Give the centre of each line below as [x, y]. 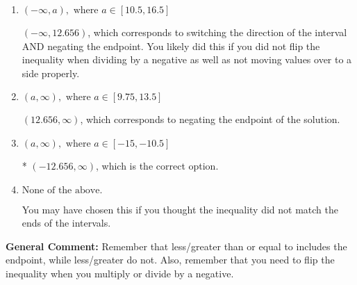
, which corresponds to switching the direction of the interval [217, 32]
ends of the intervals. [66, 223]
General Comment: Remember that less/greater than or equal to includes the [176, 246]
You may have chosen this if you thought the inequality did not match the [180, 209]
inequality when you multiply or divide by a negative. [120, 273]
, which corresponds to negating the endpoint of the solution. [210, 119]
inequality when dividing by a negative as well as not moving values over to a [187, 59]
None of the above [61, 190]
